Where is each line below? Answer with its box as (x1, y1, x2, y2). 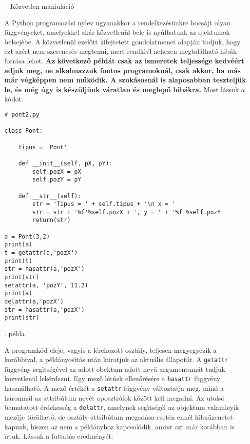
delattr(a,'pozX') (4, 298, 64, 305)
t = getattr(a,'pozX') (4, 249, 78, 257)
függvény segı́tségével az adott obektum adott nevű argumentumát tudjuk (4, 363, 226, 374)
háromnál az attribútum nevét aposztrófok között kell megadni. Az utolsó (4, 392, 225, 403)
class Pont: (4, 127, 43, 135)
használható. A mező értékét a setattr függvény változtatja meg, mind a (4, 383, 224, 393)
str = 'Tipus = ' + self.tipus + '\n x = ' (32, 201, 175, 208)
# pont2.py (4, 111, 39, 118)
